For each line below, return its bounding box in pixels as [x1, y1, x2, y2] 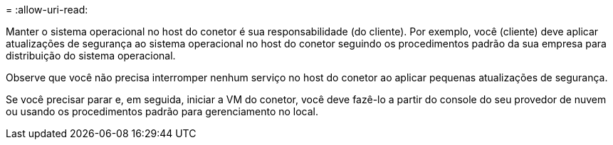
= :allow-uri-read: [6, 4, 88, 16]
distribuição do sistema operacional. [6, 50, 176, 62]
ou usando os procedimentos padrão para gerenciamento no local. [6, 105, 319, 117]
